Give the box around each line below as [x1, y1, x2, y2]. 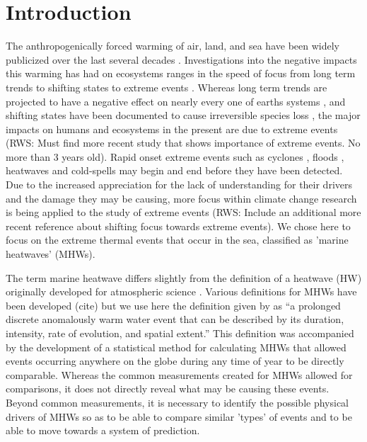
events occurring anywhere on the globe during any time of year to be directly [6, 353, 344, 368]
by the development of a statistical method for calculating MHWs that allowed [6, 339, 346, 354]
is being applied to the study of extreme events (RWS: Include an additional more [6, 205, 361, 220]
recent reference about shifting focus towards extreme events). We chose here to [6, 218, 351, 233]
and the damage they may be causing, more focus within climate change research [6, 191, 357, 205]
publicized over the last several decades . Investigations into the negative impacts [6, 52, 357, 67]
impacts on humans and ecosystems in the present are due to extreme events [6, 121, 338, 136]
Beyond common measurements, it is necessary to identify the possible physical [6, 395, 349, 409]
